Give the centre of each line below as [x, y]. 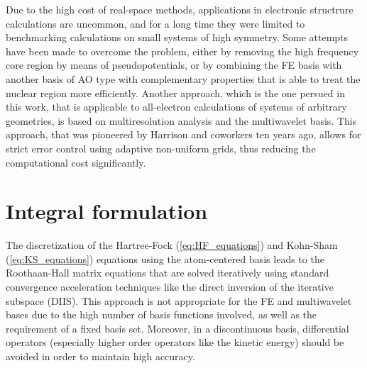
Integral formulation [107, 211]
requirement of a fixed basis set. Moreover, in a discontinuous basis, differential [177, 328]
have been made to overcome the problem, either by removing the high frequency [182, 51]
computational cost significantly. [76, 162]
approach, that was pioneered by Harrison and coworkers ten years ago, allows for [183, 134]
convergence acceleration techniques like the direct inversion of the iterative [170, 287]
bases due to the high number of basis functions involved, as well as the [161, 314]
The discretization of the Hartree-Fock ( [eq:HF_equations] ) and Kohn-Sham [172, 245]
